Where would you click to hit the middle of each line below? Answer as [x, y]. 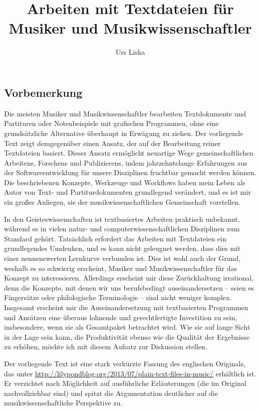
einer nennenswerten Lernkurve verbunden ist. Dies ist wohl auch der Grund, [122, 258]
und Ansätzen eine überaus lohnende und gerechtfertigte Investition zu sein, [121, 317]
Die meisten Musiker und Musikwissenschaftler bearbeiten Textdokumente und [125, 113]
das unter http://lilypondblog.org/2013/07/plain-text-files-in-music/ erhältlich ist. [130, 373]
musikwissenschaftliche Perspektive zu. [63, 403]
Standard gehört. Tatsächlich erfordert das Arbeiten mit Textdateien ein [115, 238]
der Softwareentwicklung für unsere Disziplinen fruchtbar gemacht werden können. [130, 172]
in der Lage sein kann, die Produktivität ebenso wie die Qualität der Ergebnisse [127, 336]
